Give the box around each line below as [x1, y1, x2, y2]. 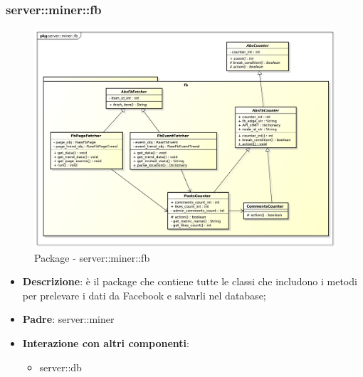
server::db [39, 359, 82, 374]
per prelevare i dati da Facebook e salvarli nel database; [22, 287, 266, 302]
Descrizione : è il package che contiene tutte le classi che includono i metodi [22, 274, 357, 289]
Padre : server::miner [22, 312, 115, 326]
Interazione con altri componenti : [22, 336, 189, 350]
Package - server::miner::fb [34, 250, 150, 265]
